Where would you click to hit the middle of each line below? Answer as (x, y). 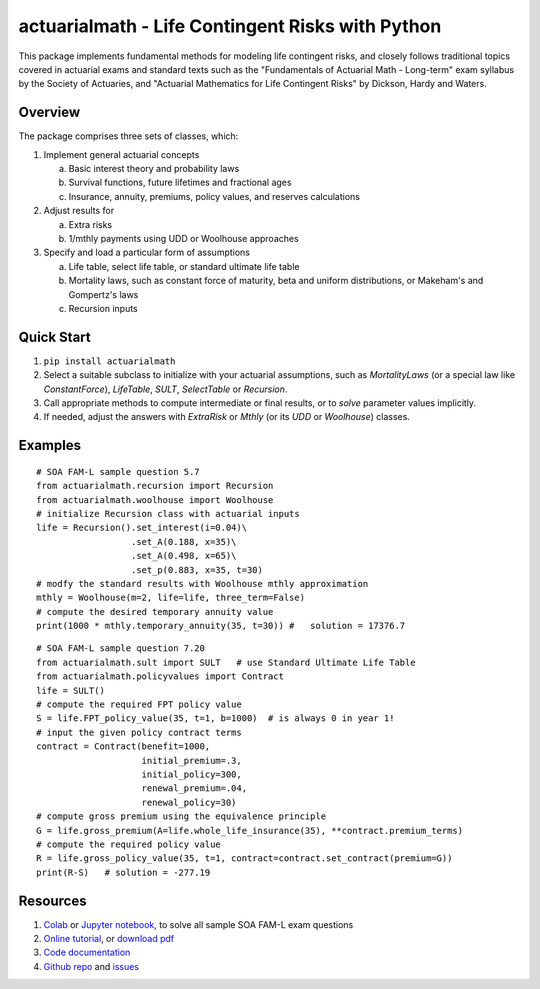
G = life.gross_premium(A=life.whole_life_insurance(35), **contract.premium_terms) (250, 830)
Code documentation (87, 952)
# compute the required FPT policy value (139, 704)
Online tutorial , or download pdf (109, 939)
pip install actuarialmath (109, 361)
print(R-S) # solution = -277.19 (123, 872)
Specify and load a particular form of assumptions (146, 252)
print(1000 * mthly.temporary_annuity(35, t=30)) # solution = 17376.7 (221, 626)
